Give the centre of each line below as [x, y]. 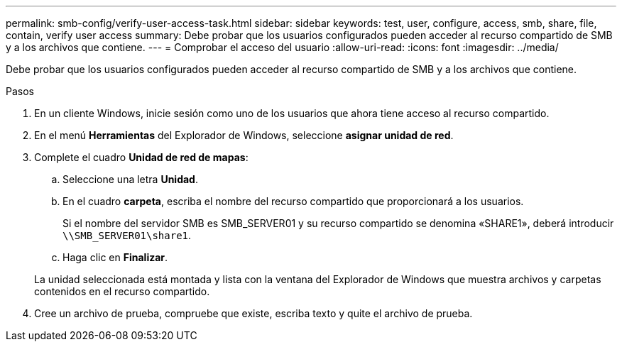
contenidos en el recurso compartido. [122, 291]
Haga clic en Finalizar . [115, 257]
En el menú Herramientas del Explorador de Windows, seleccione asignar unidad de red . [244, 135]
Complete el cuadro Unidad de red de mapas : [141, 157]
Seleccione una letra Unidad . [130, 179]
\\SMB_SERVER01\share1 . [127, 235]
